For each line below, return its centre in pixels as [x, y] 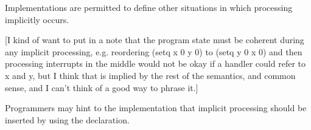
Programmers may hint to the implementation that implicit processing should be [156, 108]
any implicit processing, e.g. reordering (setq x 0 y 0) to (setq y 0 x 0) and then [154, 51]
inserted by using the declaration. [67, 119]
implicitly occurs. [37, 19]
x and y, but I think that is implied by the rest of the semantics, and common [150, 75]
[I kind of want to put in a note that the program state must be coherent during [155, 40]
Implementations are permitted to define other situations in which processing [149, 7]
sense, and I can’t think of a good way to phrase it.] [102, 87]
